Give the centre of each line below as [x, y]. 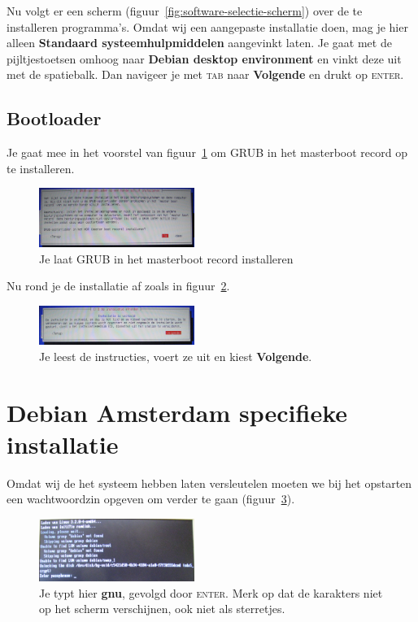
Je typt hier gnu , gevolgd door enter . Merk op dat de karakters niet [211, 592]
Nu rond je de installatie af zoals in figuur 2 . [118, 286]
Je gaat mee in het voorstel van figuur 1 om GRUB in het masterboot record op [207, 152]
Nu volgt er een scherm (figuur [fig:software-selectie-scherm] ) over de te [185, 11]
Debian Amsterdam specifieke [177, 412]
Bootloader [54, 118]
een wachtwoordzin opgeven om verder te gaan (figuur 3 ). [151, 499]
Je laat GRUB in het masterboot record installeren [166, 258]
